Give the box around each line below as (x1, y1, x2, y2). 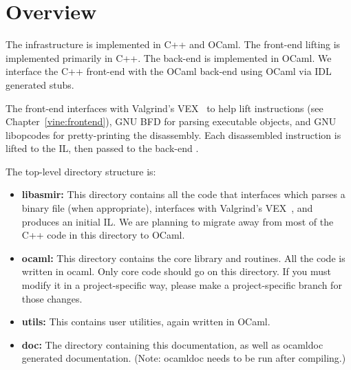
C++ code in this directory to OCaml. (21, 228, 185, 242)
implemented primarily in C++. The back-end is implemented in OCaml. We (6, 50, 332, 65)
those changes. (21, 291, 83, 305)
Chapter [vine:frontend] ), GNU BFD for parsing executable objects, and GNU (6, 114, 337, 129)
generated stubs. (6, 77, 74, 91)
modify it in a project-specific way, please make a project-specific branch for (21, 278, 342, 292)
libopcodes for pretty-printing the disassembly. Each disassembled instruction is (6, 127, 341, 142)
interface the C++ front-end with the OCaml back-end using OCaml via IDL (6, 64, 332, 78)
